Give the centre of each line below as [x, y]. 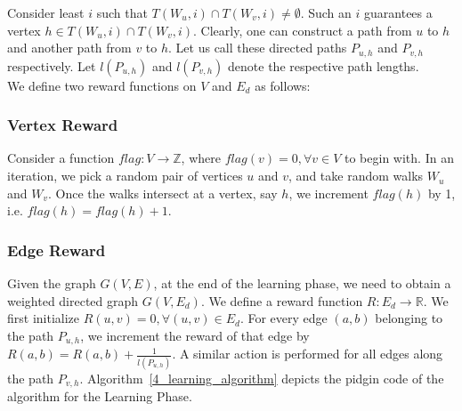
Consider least [46, 12]
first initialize [44, 318]
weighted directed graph [73, 300]
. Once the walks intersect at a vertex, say [163, 193]
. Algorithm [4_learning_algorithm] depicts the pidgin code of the [262, 378]
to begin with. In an [399, 158]
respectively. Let [52, 65]
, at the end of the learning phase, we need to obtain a [302, 283]
